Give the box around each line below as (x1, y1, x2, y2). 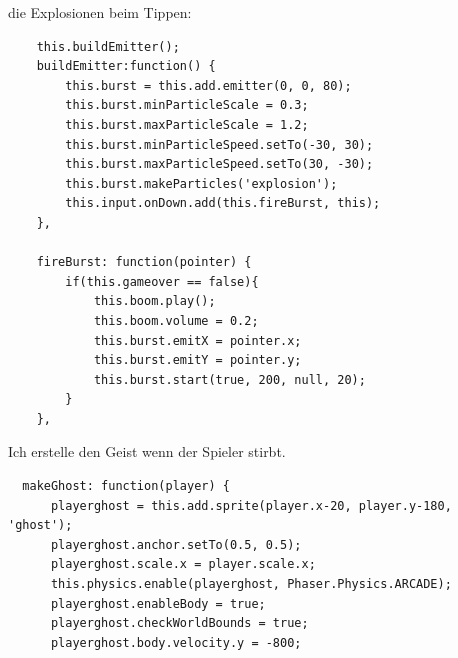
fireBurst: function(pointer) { (36, 255, 252, 270)
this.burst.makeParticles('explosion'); (65, 176, 338, 191)
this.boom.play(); (93, 294, 216, 309)
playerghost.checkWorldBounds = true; (50, 616, 309, 631)
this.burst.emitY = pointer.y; (93, 353, 302, 368)
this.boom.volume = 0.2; (93, 313, 259, 328)
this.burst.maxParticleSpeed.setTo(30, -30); (65, 157, 374, 172)
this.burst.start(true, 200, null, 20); (93, 372, 366, 387)
